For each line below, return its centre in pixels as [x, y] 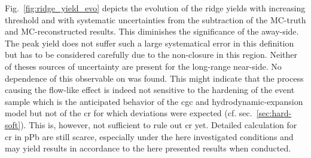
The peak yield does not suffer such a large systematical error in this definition [150, 43]
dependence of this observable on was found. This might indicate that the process [154, 78]
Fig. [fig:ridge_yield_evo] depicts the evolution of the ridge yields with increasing [155, 8]
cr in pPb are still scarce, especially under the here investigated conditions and [149, 136]
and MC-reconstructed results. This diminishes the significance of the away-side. [152, 31]
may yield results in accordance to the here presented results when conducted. [148, 148]
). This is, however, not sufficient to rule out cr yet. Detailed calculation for [159, 124]
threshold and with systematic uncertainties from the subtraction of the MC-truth [155, 19]
